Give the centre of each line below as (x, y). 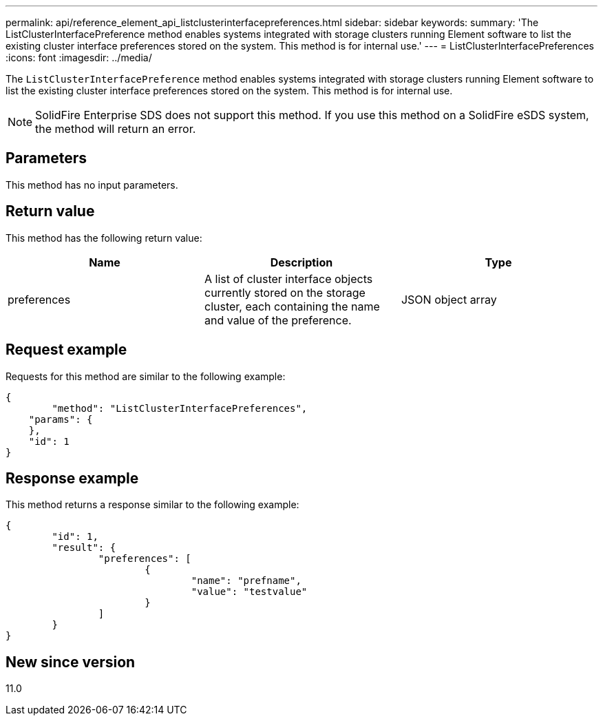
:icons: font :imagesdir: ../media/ (79, 58)
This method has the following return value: (104, 238)
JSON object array (449, 299)
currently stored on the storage (285, 292)
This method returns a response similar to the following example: (152, 505)
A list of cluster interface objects (288, 279)
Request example (66, 350)
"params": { (61, 419)
